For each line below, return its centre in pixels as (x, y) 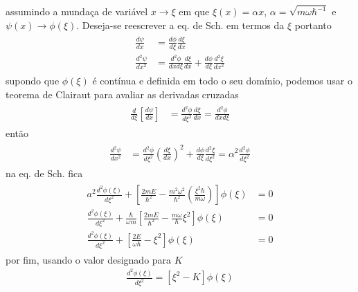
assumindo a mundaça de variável (77, 11)
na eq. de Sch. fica (44, 173)
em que (194, 11)
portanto (313, 25)
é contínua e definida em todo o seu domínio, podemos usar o (222, 81)
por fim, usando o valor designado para (89, 259)
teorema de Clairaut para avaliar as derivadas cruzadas (122, 94)
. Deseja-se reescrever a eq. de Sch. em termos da (180, 25)
